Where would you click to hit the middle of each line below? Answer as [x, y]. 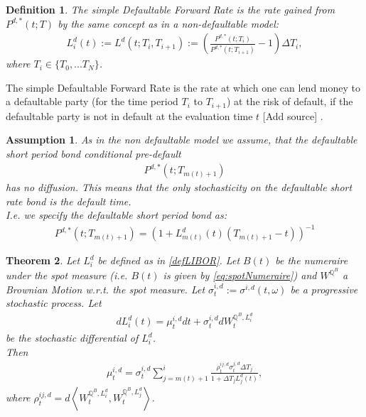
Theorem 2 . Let [43, 260]
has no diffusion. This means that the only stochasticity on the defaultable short [179, 187]
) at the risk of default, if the [290, 101]
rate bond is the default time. [69, 201]
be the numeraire [312, 260]
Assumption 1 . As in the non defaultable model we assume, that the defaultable [182, 140]
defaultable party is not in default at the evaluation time [129, 115]
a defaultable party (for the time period [92, 101]
